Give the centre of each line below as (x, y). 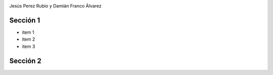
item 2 (29, 39)
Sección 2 (25, 61)
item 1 (28, 32)
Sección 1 (25, 20)
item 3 (29, 46)
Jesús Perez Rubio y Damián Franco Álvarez (56, 6)
